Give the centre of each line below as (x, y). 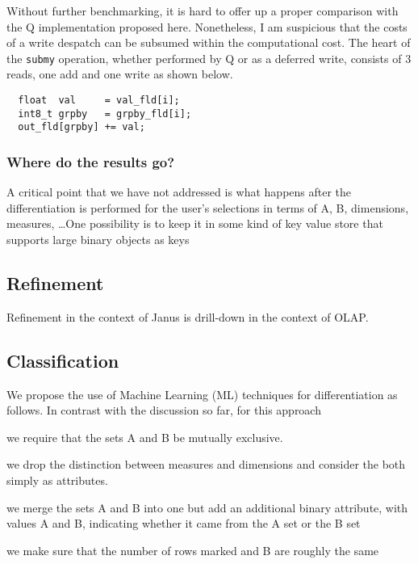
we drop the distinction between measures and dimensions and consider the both (206, 464)
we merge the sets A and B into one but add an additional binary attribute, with (207, 507)
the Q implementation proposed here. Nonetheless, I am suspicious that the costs (207, 26)
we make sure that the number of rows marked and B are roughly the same (193, 550)
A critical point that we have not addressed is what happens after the (179, 192)
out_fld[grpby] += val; (82, 127)
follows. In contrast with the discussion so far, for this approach (164, 410)
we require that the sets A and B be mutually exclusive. (145, 437)
